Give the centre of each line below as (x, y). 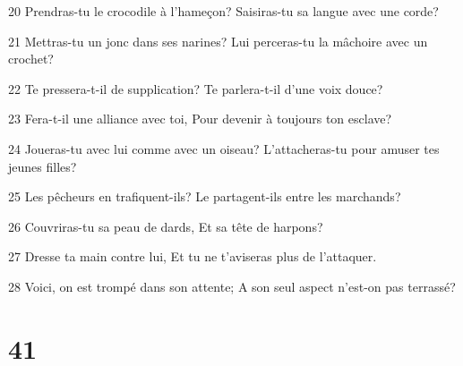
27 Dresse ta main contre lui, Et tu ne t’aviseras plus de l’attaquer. (193, 256)
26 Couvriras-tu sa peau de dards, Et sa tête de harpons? (166, 226)
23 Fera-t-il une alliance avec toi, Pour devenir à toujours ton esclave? (200, 119)
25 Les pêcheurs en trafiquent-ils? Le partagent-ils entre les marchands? (205, 196)
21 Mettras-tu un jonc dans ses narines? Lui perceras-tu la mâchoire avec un (218, 41)
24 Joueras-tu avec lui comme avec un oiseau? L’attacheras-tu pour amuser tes (224, 148)
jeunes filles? (43, 166)
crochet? (31, 59)
